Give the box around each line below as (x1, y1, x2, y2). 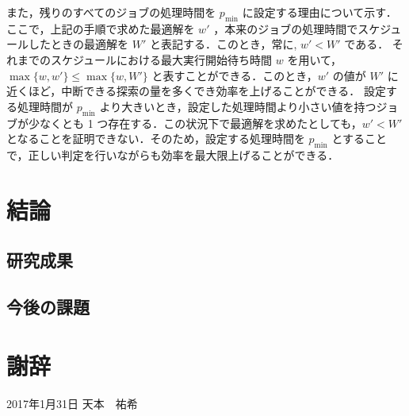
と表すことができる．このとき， (151, 67, 318, 83)
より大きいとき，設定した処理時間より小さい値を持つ (99, 98, 377, 114)
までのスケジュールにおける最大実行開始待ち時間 (17, 51, 273, 67)
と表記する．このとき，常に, (149, 36, 297, 52)
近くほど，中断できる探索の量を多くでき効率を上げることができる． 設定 (6, 83, 386, 99)
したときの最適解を (28, 36, 128, 52)
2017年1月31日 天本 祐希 (6, 395, 138, 411)
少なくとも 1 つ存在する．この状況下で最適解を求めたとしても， (28, 114, 362, 131)
